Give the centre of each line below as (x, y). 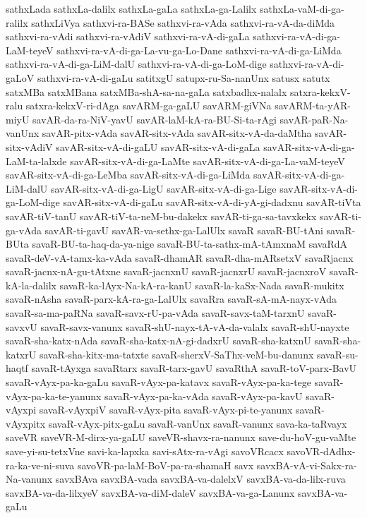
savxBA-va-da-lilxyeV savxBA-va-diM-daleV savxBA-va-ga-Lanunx (150, 492)
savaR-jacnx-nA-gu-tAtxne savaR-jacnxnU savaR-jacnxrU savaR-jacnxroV (166, 271)
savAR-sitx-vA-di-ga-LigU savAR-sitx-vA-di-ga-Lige (163, 188)
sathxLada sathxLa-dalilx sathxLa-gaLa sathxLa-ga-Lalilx (131, 8)
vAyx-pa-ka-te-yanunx (54, 396)
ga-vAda (24, 230)
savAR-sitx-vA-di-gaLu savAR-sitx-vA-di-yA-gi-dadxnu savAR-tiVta (212, 202)
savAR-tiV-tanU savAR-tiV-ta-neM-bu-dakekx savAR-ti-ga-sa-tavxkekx (161, 216)
